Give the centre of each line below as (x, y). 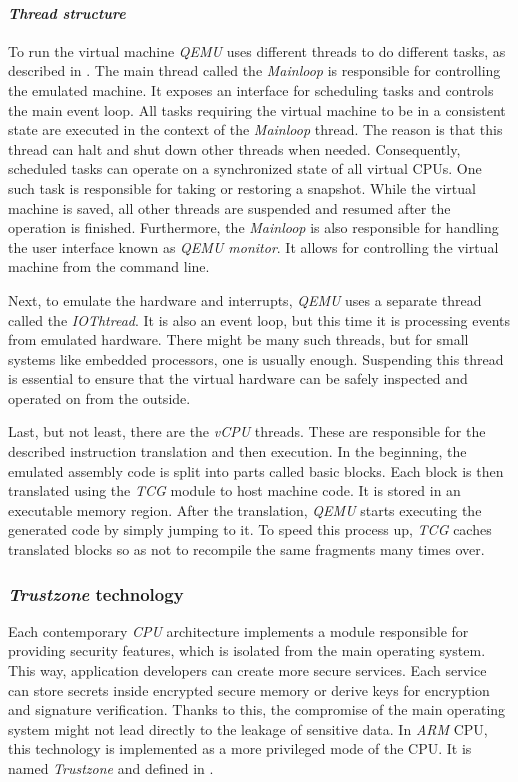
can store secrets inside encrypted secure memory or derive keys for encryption (249, 689)
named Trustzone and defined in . (111, 768)
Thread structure (67, 12)
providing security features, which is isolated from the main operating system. (247, 650)
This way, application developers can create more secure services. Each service (247, 670)
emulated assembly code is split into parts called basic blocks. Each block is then (256, 470)
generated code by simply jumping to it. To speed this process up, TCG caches (250, 529)
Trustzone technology (96, 593)
